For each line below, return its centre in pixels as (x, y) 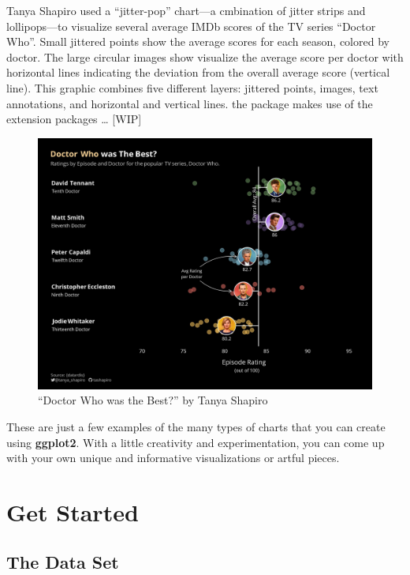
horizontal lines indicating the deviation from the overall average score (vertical (198, 72)
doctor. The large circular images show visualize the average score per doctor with (205, 56)
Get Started (73, 511)
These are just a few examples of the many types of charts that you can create (196, 426)
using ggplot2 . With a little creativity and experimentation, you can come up (196, 442)
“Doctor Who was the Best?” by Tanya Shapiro (153, 400)
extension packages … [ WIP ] (74, 119)
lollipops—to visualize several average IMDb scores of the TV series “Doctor (191, 26)
